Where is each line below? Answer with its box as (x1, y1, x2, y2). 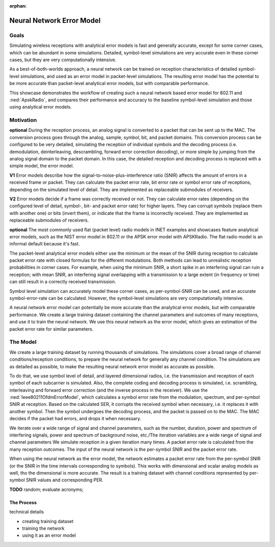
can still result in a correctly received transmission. (9, 279, 117, 285)
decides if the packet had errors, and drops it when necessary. (9, 416, 142, 422)
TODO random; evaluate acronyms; (9, 486, 84, 493)
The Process (9, 499, 37, 505)
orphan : (9, 3, 27, 9)
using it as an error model (22, 532, 76, 538)
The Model (9, 339, 37, 346)
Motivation (9, 117, 37, 124)
